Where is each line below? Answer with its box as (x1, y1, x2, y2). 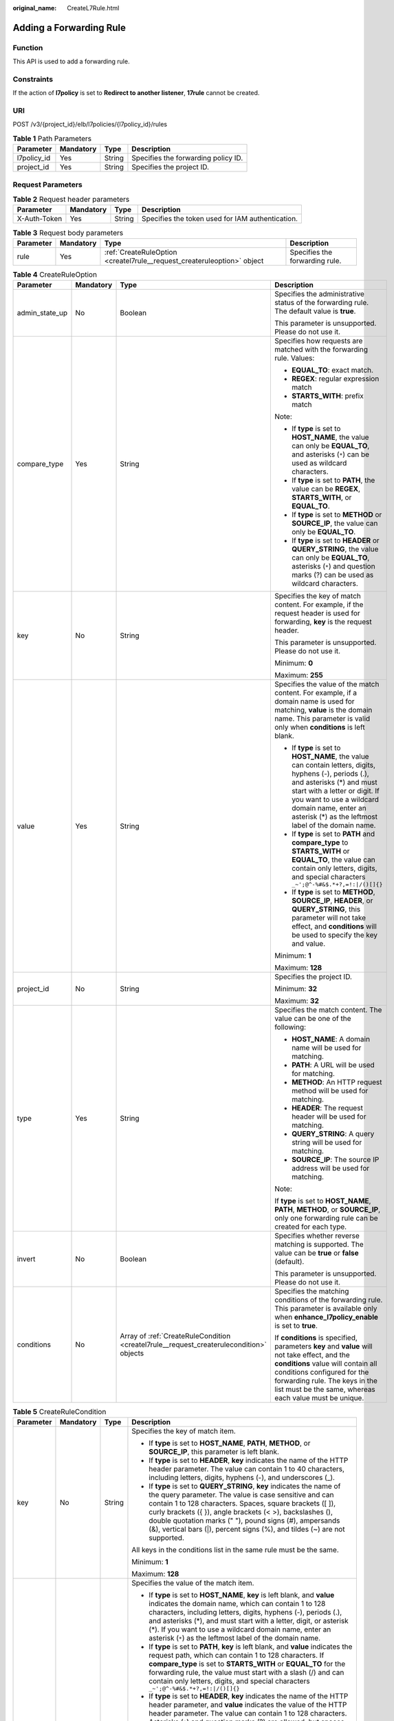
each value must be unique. (274, 1393, 364, 1403)
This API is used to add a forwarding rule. (12, 57, 130, 65)
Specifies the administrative (274, 289, 364, 299)
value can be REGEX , (291, 484, 361, 494)
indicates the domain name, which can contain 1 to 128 (149, 1599, 326, 1609)
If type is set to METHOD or (291, 510, 382, 520)
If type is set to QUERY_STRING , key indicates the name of (149, 1481, 341, 1491)
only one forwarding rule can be (274, 1214, 378, 1223)
